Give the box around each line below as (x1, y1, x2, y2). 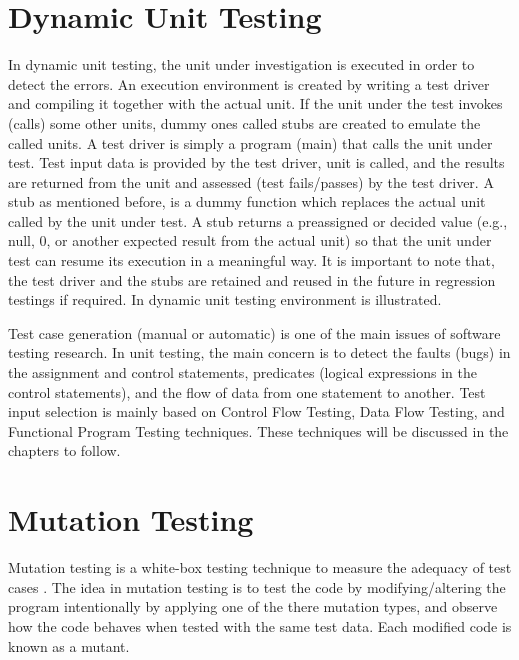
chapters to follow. (8, 440, 121, 461)
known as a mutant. (8, 635, 130, 656)
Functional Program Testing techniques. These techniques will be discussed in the (8, 420, 509, 441)
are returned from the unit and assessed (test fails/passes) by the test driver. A (8, 171, 494, 192)
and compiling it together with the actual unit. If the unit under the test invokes (8, 93, 503, 114)
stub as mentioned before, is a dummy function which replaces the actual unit (8, 191, 486, 212)
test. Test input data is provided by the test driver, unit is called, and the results (8, 152, 505, 173)
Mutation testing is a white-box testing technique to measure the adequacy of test (8, 557, 512, 578)
